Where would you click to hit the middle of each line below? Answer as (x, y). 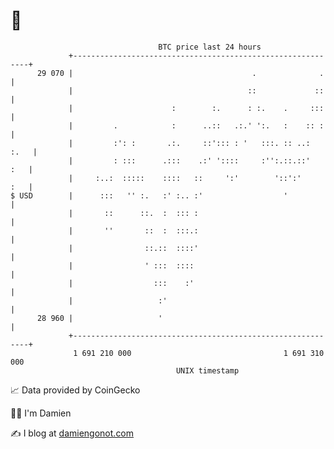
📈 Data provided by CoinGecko (75, 390)
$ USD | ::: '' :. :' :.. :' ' (149, 195)
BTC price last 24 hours (210, 47)
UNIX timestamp (207, 370)
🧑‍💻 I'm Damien (41, 413)
